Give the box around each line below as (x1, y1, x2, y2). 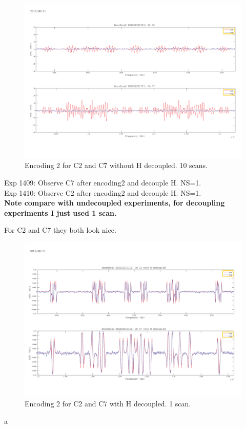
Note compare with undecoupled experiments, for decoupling (4, 197, 225, 208)
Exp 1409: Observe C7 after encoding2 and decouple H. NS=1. (4, 177, 201, 188)
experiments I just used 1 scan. (4, 207, 117, 218)
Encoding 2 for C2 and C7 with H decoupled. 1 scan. (25, 398, 191, 409)
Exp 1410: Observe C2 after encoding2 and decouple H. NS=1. (4, 187, 201, 198)
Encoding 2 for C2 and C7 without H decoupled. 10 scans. (25, 160, 208, 171)
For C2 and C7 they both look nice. (4, 225, 116, 235)
